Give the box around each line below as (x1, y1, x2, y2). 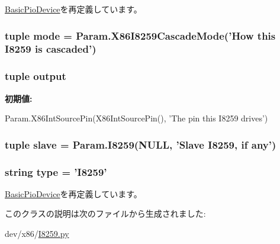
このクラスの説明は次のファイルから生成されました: (5, 207, 206, 220)
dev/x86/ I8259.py (5, 227, 69, 240)
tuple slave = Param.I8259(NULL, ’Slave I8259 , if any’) (5, 137, 276, 152)
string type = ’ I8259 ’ (5, 164, 107, 179)
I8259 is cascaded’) (5, 41, 96, 56)
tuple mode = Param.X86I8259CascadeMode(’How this (5, 28, 276, 43)
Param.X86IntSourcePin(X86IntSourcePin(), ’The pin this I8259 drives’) (5, 112, 268, 124)
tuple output (5, 69, 66, 84)
